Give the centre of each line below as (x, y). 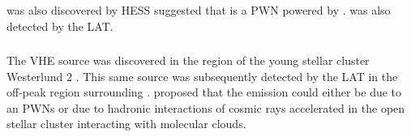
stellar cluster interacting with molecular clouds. (126, 124)
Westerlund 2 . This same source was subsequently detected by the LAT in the (202, 76)
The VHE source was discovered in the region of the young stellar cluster (188, 60)
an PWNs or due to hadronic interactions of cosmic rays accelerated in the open (206, 107)
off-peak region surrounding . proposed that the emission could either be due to (204, 92)
